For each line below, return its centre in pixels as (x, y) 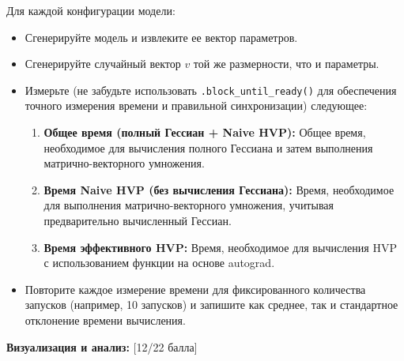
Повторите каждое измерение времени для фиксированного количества (195, 289)
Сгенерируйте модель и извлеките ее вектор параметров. (161, 37)
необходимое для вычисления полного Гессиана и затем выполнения (208, 147)
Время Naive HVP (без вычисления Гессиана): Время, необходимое (219, 189)
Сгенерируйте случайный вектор (103, 64)
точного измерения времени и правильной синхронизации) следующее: (196, 105)
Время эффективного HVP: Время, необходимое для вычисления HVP (220, 247)
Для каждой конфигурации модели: (91, 10)
